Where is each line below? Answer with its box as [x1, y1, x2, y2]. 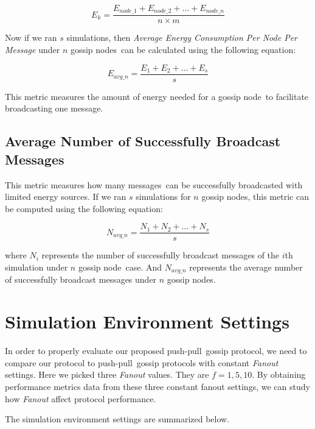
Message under [5, 43, 60, 56]
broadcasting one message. [5, 102, 103, 115]
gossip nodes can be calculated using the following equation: [70, 43, 296, 56]
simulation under [5, 260, 68, 273]
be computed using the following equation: [5, 202, 163, 214]
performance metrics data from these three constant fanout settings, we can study [5, 380, 310, 392]
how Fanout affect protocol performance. [5, 392, 156, 405]
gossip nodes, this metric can [201, 190, 309, 203]
